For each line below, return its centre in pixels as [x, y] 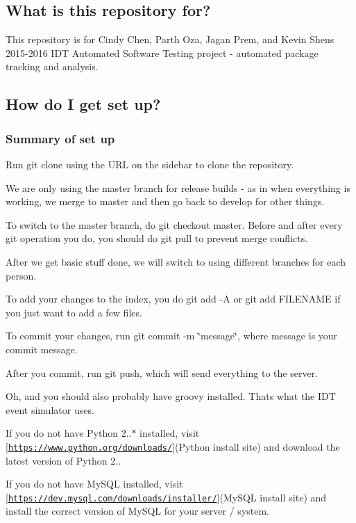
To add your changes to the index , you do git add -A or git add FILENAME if [173, 299]
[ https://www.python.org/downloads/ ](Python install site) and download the [173, 446]
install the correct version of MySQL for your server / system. [138, 511]
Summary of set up [60, 138]
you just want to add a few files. [74, 312]
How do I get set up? [83, 104]
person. [21, 275]
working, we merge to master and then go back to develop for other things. [165, 201]
